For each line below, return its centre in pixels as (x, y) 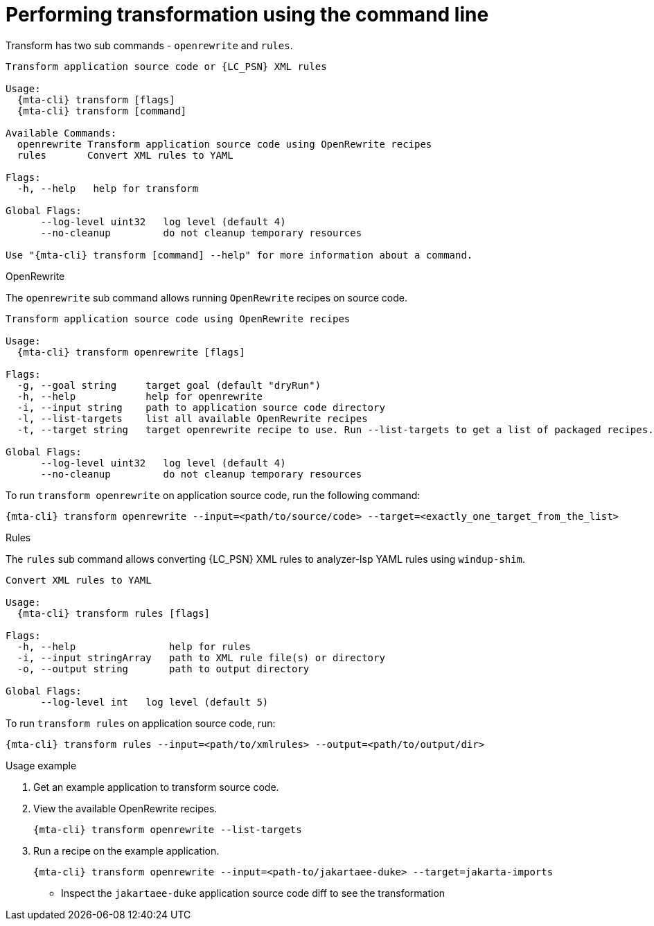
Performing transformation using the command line (247, 15)
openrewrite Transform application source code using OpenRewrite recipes (224, 144)
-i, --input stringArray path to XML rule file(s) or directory (201, 657)
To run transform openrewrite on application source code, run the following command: (213, 495)
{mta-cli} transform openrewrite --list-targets (168, 829)
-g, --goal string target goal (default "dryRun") (169, 385)
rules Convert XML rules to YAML (125, 155)
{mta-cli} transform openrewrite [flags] (131, 352)
